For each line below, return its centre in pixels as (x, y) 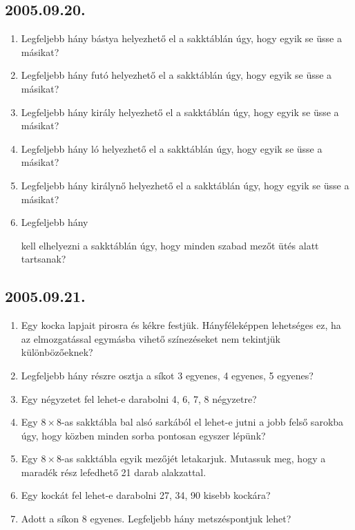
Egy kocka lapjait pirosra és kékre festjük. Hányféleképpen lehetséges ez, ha (181, 325)
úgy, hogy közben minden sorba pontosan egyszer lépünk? (143, 435)
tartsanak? (44, 259)
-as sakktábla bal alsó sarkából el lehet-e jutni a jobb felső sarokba (202, 422)
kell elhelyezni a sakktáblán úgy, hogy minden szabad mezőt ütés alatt (170, 245)
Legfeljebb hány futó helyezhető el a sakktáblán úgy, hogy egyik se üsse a (176, 75)
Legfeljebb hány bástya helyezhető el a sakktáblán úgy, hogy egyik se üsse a (181, 38)
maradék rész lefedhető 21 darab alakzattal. (114, 472)
